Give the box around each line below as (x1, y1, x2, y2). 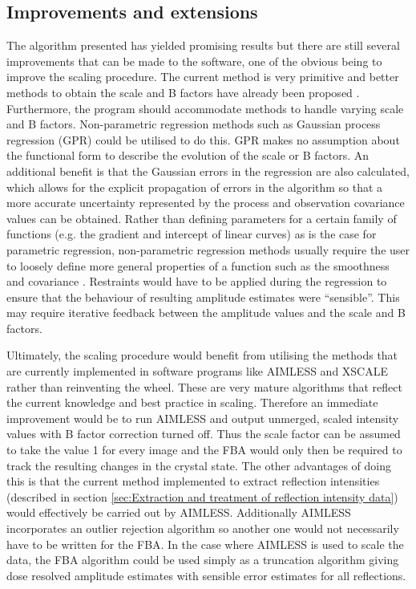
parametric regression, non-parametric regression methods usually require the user (6, 241, 410, 258)
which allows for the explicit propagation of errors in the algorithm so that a (6, 178, 383, 195)
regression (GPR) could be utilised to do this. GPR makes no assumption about (6, 131, 400, 148)
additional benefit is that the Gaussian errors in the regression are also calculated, (6, 162, 410, 179)
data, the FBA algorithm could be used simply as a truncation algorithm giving (6, 551, 399, 568)
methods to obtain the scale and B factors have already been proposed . (6, 83, 360, 100)
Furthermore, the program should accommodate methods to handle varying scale (6, 100, 404, 116)
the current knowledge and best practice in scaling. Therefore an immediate (6, 394, 378, 411)
